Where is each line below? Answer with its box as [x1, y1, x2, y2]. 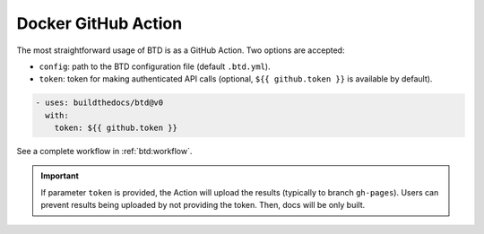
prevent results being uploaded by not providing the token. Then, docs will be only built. [40, 200, 366, 211]
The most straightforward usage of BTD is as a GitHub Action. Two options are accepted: [16, 45, 345, 56]
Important [40, 170, 80, 181]
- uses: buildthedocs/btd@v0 [35, 98, 164, 108]
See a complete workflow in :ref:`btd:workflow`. [16, 146, 193, 157]
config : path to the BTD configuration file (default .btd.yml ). [39, 61, 271, 72]
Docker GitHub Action [16, 13, 183, 33]
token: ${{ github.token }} [54, 123, 178, 134]
